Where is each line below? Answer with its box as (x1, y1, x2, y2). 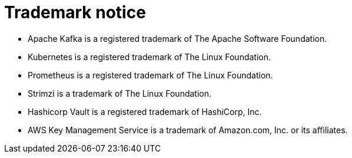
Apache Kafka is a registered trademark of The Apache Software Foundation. (28, 33, 327, 44)
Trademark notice (4, 2, 146, 22)
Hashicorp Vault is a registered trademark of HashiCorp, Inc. (28, 106, 262, 117)
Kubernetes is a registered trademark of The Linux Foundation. (28, 51, 271, 62)
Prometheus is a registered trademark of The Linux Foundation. (28, 70, 273, 80)
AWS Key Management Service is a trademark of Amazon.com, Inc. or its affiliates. (28, 124, 348, 135)
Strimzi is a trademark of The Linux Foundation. (28, 88, 212, 98)
